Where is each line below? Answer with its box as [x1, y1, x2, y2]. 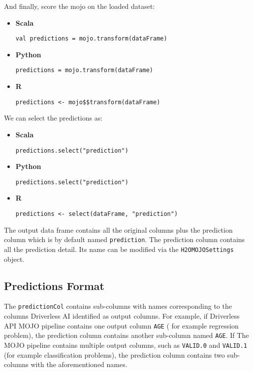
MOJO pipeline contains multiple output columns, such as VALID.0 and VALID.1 [4, 339, 247, 350]
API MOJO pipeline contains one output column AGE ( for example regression [4, 320, 239, 330]
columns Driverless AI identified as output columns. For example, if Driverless [4, 311, 240, 321]
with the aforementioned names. [31, 359, 127, 370]
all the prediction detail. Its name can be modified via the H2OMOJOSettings [4, 244, 234, 254]
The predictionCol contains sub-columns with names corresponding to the [4, 301, 232, 311]
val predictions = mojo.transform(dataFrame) [15, 35, 167, 42]
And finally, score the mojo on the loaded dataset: [4, 1, 155, 11]
